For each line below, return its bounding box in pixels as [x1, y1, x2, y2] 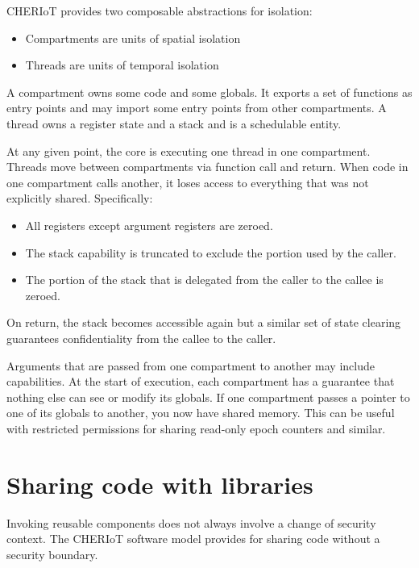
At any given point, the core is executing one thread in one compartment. [6, 142, 371, 159]
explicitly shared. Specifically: [6, 190, 153, 207]
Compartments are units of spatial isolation [25, 29, 241, 46]
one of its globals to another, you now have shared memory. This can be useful [6, 404, 395, 421]
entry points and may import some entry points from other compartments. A [6, 99, 387, 116]
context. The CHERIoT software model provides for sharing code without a [6, 530, 380, 547]
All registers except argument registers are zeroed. [25, 216, 273, 233]
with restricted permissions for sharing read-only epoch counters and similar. [6, 420, 386, 436]
